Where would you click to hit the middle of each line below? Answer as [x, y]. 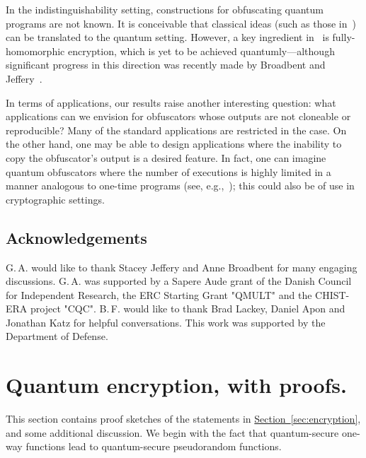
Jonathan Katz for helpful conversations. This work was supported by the [166, 322]
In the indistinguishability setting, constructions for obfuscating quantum [165, 9]
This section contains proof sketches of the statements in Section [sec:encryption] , [183, 419]
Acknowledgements [76, 237]
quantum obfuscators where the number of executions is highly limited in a [168, 171]
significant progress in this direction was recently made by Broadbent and [166, 65]
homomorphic [35, 51]
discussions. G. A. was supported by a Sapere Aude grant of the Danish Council [179, 281]
